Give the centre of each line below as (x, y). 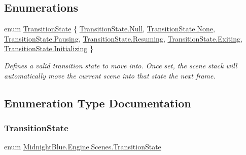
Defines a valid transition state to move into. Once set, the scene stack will (121, 65)
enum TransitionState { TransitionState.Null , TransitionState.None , (110, 29)
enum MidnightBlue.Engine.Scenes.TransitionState (83, 147)
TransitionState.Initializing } (49, 48)
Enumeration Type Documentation (98, 103)
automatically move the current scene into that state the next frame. (110, 75)
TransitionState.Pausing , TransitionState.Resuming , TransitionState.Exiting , (123, 38)
